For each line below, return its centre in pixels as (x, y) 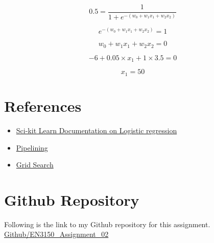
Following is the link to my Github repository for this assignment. (107, 224)
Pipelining (32, 147)
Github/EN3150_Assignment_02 (56, 234)
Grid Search (35, 165)
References (43, 105)
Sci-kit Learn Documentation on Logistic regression (97, 130)
